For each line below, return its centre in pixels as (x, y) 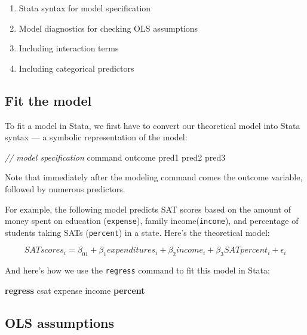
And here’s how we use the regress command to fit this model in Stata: (137, 270)
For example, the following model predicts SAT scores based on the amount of (148, 209)
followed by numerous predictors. (65, 188)
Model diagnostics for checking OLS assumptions (108, 28)
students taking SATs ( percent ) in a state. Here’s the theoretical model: (137, 232)
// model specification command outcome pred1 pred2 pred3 (115, 157)
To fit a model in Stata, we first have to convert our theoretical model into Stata (153, 125)
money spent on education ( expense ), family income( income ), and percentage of (152, 221)
